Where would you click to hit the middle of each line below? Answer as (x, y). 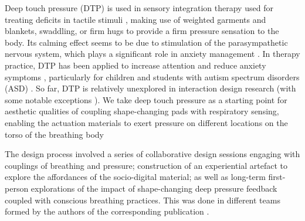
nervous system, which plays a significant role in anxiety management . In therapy (152, 54)
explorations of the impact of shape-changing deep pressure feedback (154, 188)
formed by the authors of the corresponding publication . (107, 211)
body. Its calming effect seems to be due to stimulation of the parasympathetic (146, 42)
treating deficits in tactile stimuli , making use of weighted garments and (135, 19)
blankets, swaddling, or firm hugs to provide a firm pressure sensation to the (142, 31)
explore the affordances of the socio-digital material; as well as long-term (135, 177)
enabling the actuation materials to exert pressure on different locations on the (146, 122)
